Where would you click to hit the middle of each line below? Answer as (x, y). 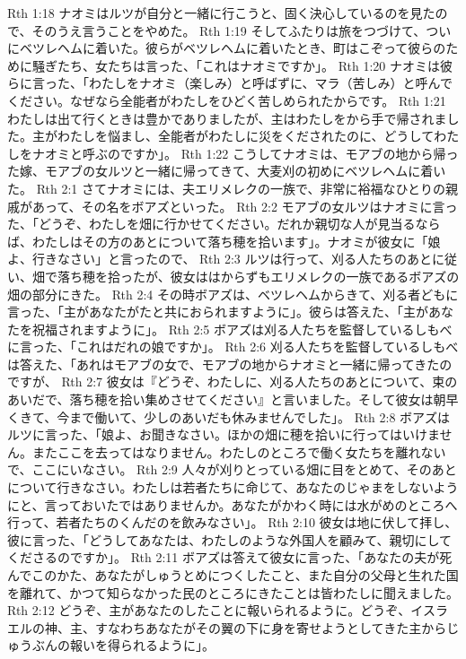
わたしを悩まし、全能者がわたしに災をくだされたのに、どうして (246, 136)
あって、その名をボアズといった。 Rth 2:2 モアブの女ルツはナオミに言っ (245, 206)
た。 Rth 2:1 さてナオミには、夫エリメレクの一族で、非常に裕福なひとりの (227, 188)
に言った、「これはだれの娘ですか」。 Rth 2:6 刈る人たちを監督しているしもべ (233, 347)
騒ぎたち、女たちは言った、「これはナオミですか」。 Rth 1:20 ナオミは (236, 65)
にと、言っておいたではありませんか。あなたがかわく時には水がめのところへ (233, 504)
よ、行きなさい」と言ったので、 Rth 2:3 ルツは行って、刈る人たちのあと (220, 259)
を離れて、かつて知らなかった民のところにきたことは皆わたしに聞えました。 (233, 592)
